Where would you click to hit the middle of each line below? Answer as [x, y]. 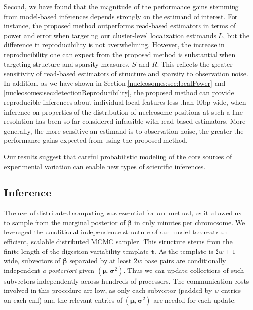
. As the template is [184, 251]
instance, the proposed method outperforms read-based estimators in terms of [120, 26]
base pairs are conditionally [185, 261]
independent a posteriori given [49, 270]
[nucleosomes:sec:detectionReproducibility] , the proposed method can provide [119, 92]
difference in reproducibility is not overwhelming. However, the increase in [114, 45]
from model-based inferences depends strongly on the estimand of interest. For [121, 16]
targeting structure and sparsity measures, [67, 64]
